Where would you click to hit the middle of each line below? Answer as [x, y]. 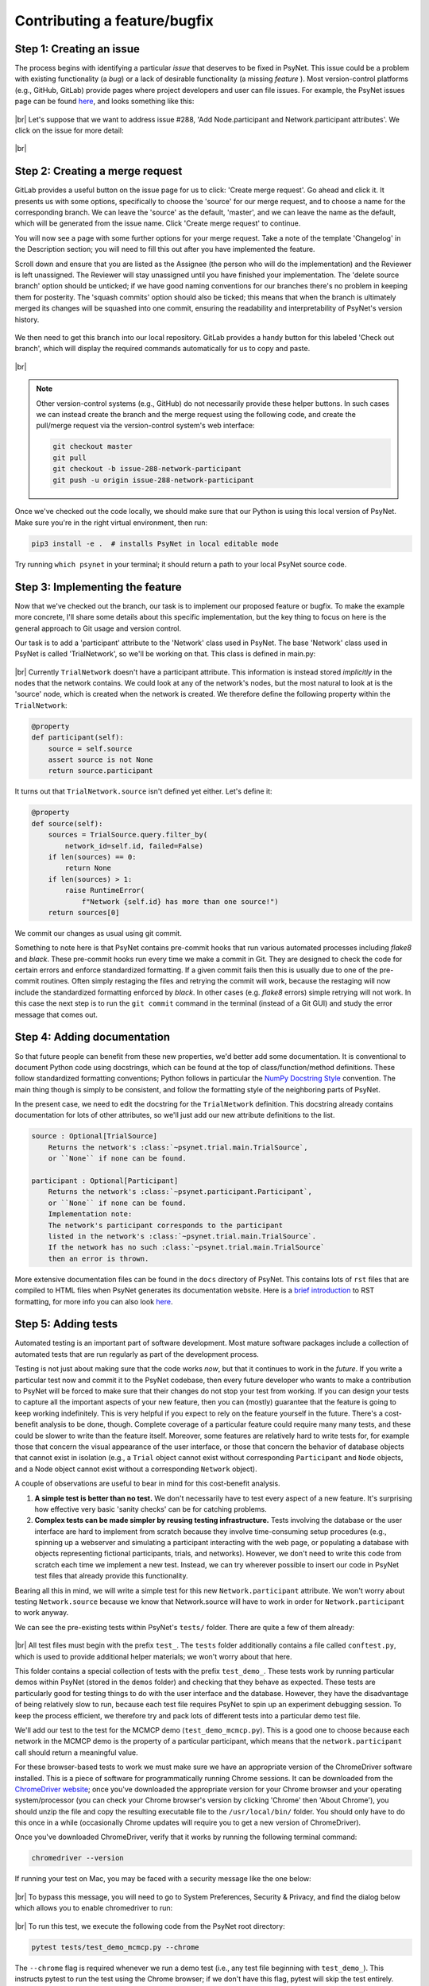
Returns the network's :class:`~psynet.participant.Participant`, [180, 1192]
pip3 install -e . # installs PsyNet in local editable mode [155, 543]
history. [27, 319]
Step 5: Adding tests [66, 1324]
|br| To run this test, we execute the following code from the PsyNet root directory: [150, 1926]
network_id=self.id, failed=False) [134, 846]
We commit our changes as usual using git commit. [98, 933]
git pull [70, 458]
